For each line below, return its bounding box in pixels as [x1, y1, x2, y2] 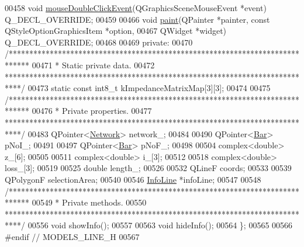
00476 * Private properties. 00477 [32, 105, 152, 117]
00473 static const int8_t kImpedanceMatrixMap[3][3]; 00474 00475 [27, 82, 271, 94]
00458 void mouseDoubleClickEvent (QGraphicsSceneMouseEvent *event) [5, 2, 267, 13]
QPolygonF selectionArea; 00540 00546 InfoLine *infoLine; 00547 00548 [5, 173, 261, 185]
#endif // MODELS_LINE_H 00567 [5, 230, 140, 242]
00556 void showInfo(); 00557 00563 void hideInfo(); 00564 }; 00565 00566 [27, 219, 293, 231]
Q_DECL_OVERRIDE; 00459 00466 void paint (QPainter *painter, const [5, 13, 270, 25]
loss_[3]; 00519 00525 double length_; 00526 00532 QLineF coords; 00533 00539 [5, 162, 292, 174]
